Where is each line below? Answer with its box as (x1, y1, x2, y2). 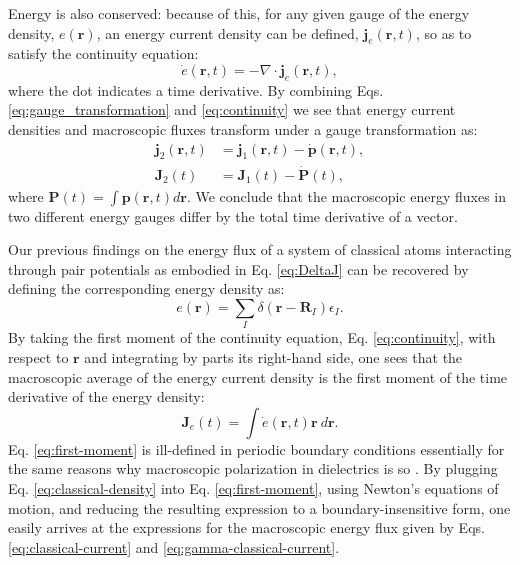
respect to (8, 346, 69, 367)
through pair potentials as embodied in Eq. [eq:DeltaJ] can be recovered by (8, 258, 469, 279)
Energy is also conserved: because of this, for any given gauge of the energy (8, 3, 470, 23)
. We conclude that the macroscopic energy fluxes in (186, 185, 507, 206)
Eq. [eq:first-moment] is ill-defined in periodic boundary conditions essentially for (8, 438, 505, 459)
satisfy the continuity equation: (8, 43, 199, 64)
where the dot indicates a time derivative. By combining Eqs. (8, 79, 384, 100)
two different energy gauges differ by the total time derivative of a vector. (8, 205, 458, 226)
